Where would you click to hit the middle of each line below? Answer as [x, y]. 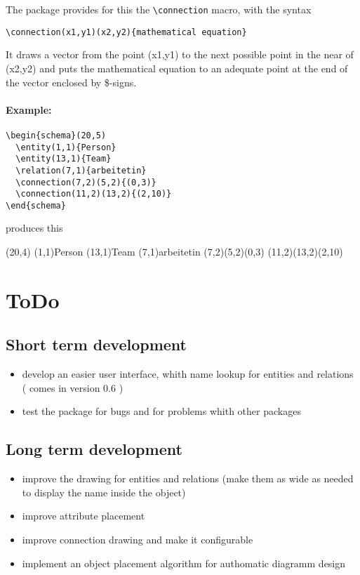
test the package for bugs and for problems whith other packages [161, 411]
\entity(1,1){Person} [66, 147]
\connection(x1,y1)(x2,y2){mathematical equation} [126, 32]
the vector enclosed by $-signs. [71, 82]
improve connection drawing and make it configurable [138, 540]
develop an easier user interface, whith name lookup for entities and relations [188, 374]
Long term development [94, 449]
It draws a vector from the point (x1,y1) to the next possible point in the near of [180, 54]
